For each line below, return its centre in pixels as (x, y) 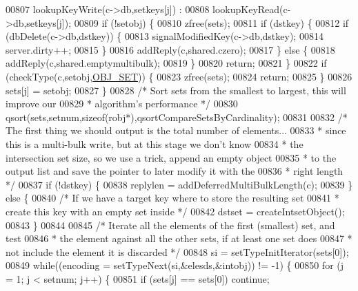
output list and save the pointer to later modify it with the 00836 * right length (175, 171)
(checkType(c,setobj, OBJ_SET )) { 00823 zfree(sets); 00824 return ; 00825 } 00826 (179, 76)
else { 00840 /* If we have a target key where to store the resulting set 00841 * (172, 198)
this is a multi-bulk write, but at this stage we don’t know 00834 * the (155, 143)
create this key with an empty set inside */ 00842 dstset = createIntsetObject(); (175, 211)
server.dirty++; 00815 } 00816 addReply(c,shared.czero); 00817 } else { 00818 (170, 49)
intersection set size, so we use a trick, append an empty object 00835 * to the (171, 157)
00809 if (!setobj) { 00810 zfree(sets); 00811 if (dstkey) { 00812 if (211, 22)
